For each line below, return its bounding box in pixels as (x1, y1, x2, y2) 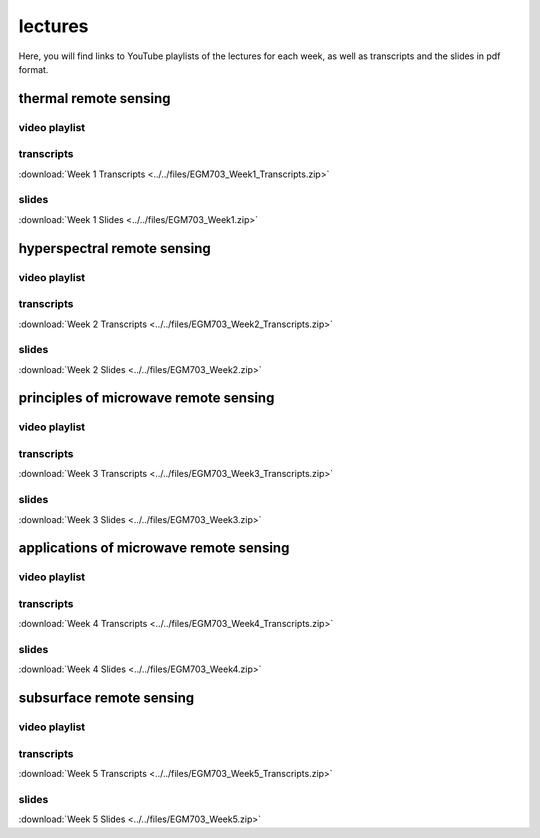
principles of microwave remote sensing (18, 390, 275, 407)
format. (18, 63, 49, 75)
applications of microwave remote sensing (18, 540, 290, 557)
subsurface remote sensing (18, 690, 195, 707)
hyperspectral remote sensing (18, 240, 212, 257)
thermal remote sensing (18, 90, 171, 107)
